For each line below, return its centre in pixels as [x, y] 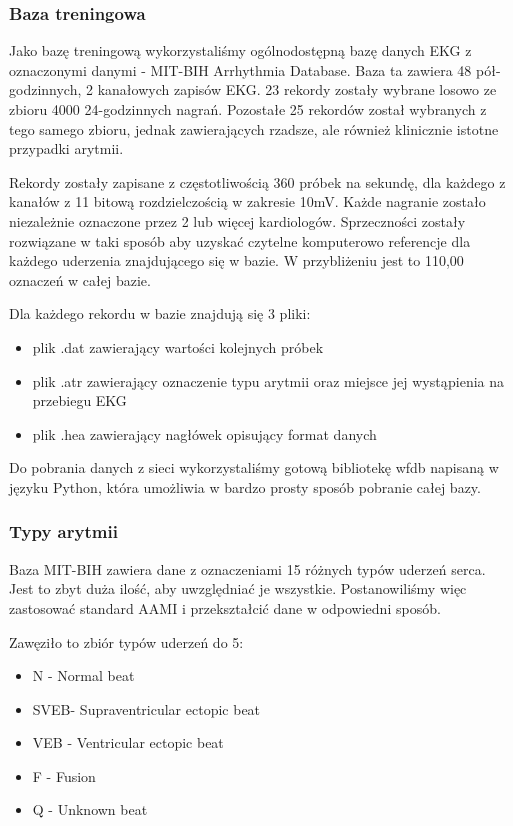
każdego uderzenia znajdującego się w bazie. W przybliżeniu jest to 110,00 [236, 260]
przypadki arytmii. [66, 148]
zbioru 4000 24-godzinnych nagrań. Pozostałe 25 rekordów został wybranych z [248, 109]
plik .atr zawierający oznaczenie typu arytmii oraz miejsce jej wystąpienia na [268, 380]
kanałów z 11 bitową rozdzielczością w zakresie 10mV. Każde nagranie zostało [247, 201]
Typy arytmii [63, 531]
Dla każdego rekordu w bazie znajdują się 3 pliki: [160, 313]
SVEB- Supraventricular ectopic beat [146, 708]
